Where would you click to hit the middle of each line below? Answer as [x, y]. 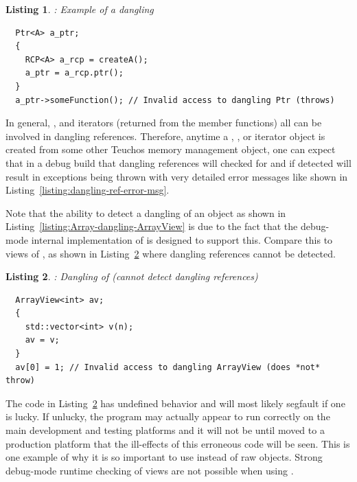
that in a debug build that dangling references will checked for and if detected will [178, 162]
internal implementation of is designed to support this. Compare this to [182, 239]
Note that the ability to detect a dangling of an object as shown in [146, 213]
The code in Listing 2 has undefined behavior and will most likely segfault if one [175, 403]
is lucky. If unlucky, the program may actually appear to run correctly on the [168, 416]
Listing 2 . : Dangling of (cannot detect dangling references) [132, 276]
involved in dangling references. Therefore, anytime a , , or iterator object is [165, 136]
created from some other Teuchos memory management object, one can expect [171, 149]
